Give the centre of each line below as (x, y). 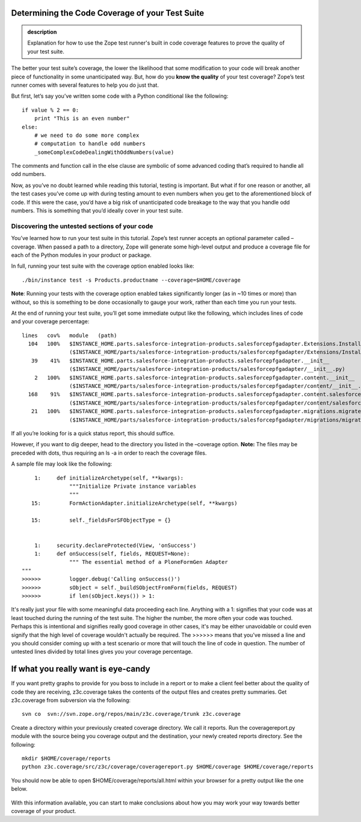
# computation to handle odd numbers (90, 144)
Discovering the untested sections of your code (82, 226)
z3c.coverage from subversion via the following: (71, 700)
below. (19, 789)
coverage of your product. (44, 811)
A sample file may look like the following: (62, 464)
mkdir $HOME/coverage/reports (66, 759)
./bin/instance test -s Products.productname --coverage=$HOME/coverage (131, 280)
